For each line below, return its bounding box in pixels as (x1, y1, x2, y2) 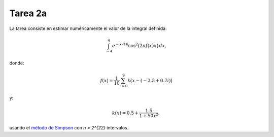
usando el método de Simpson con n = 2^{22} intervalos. (9, 125, 129, 130)
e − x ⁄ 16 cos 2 (112, 42, 138, 48)
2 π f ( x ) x (140, 43, 157, 48)
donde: (9, 60, 25, 66)
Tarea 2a (9, 8, 47, 19)
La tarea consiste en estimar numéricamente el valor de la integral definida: (9, 25, 167, 31)
